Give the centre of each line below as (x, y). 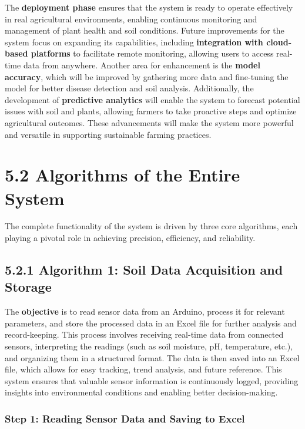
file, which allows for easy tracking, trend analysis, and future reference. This (143, 369)
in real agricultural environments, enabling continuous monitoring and (131, 19)
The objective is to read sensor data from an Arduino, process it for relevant (145, 311)
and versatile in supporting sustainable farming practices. (108, 134)
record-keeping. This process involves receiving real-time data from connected (144, 334)
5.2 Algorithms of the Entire (123, 175)
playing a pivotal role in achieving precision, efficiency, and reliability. (130, 238)
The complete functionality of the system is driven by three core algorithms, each (151, 226)
